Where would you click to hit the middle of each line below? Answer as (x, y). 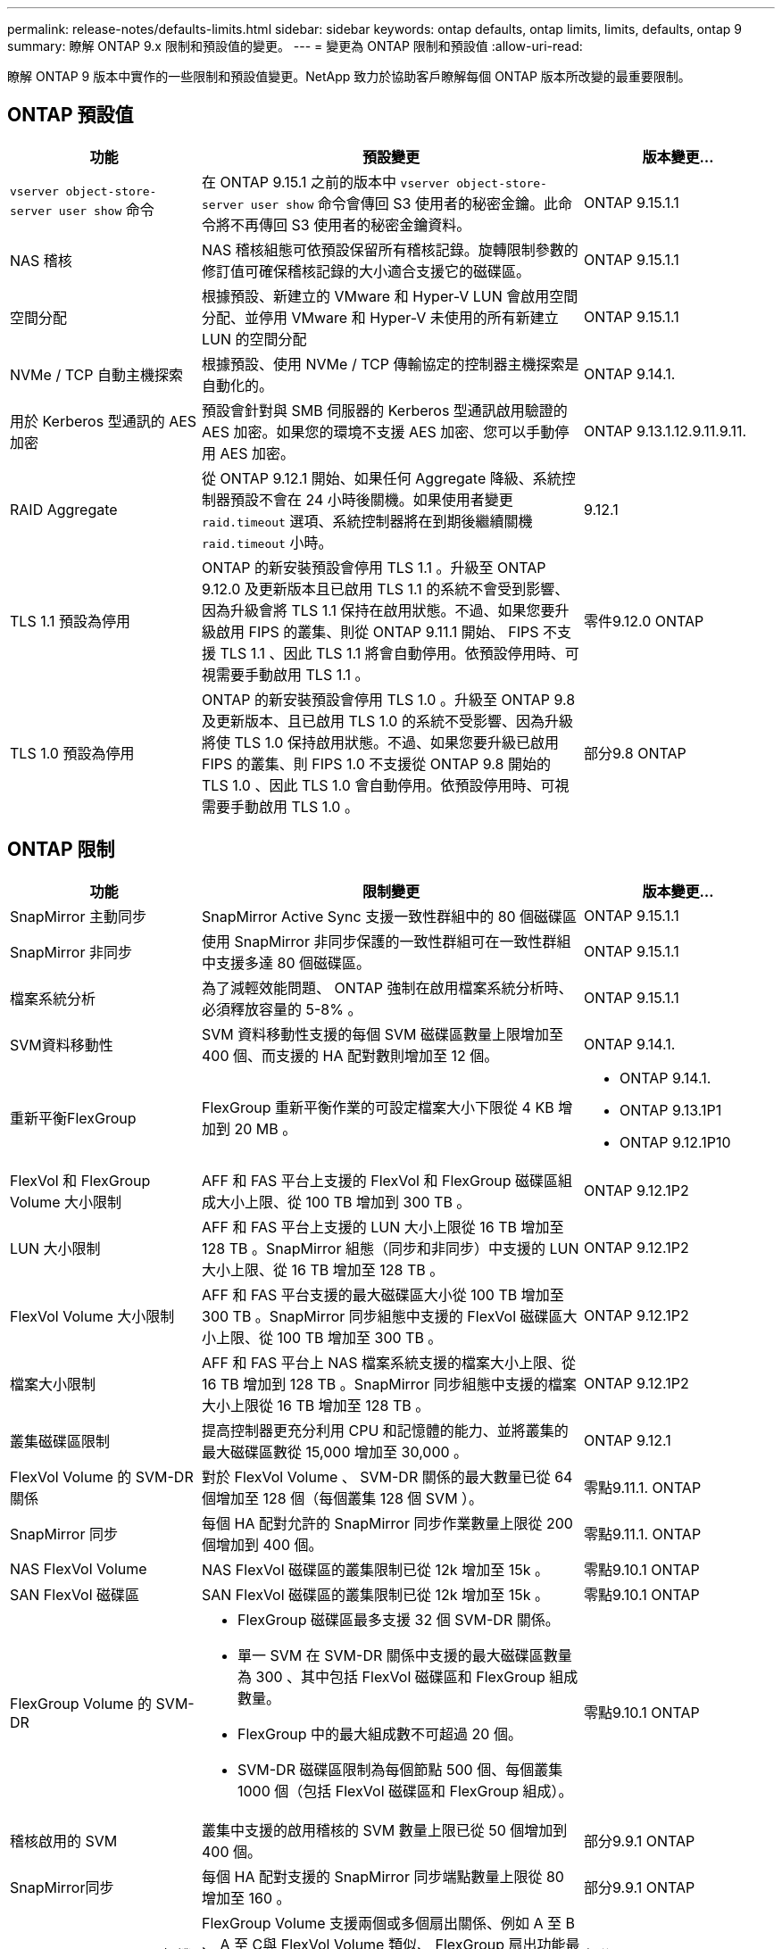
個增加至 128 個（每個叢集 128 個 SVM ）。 (343, 1498)
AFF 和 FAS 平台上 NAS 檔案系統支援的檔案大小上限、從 (389, 1362)
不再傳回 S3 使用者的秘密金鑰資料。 (351, 224)
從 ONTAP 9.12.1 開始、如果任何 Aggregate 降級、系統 (382, 478)
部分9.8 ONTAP (635, 753)
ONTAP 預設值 (71, 115)
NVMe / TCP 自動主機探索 (96, 374)
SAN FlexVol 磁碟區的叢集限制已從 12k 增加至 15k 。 (375, 1594)
